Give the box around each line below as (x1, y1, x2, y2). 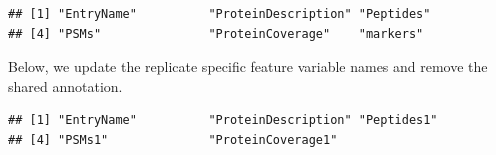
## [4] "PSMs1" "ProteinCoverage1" (8, 132, 338, 147)
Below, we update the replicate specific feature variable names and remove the (8, 56, 488, 77)
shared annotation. (8, 75, 123, 96)
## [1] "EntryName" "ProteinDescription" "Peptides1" (8, 113, 438, 128)
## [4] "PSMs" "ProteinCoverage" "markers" (8, 26, 424, 41)
